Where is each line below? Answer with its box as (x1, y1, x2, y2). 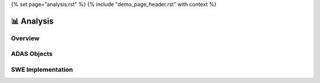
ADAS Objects (11, 50, 53, 58)
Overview (11, 34, 40, 42)
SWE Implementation (11, 65, 73, 74)
